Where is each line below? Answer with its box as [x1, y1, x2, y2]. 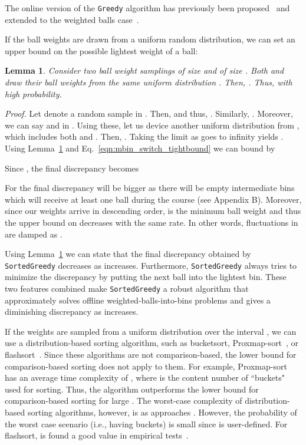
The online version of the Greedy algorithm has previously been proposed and [5, 2, 290, 14]
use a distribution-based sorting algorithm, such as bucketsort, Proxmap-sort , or [5, 337, 299, 349]
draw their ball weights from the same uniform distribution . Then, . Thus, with [5, 76, 292, 88]
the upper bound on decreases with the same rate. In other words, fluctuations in [5, 216, 298, 228]
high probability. [5, 87, 62, 100]
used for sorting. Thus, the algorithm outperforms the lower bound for [5, 383, 259, 395]
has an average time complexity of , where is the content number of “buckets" [5, 371, 285, 384]
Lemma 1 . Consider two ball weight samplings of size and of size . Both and [5, 64, 284, 77]
